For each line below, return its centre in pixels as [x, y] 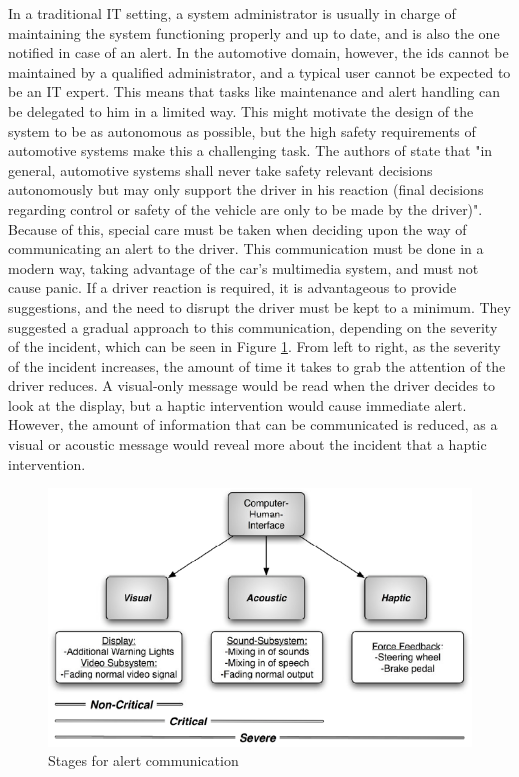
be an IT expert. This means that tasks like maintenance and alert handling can [254, 91]
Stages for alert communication [143, 760]
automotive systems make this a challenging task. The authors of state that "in [250, 150]
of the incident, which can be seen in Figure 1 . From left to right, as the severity [254, 346]
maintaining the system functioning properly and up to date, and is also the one [254, 32]
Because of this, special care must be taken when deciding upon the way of [237, 228]
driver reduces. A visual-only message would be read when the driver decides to [252, 385]
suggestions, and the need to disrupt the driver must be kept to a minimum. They [259, 306]
